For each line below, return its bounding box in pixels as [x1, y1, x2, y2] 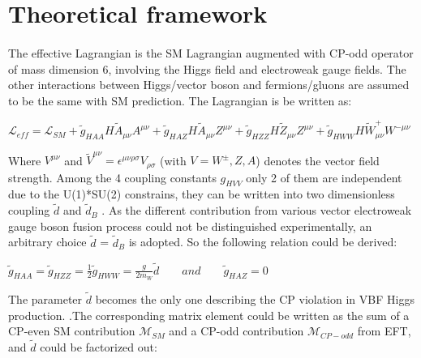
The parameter [8, 290, 83, 307]
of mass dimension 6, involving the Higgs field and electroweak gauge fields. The [8, 60, 406, 77]
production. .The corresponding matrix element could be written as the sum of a [8, 306, 410, 323]
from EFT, [357, 322, 411, 339]
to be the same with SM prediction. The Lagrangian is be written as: [8, 92, 352, 109]
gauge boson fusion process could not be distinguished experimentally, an [8, 217, 372, 234]
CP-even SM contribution [8, 322, 135, 339]
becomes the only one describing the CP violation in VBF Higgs [95, 290, 415, 307]
